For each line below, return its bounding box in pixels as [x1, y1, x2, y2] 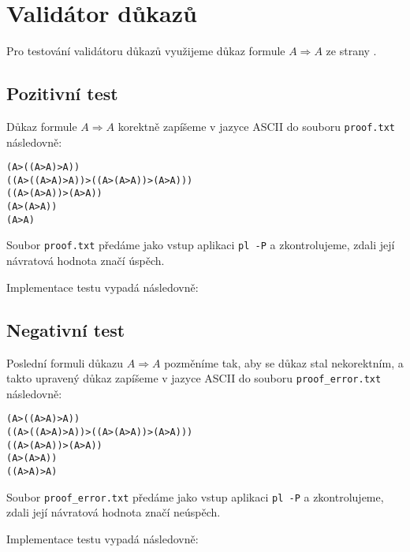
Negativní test [6, 317, 125, 341]
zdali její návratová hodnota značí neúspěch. [6, 504, 221, 520]
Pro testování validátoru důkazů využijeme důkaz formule [6, 43, 285, 59]
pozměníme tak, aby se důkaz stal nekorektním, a [164, 354, 404, 371]
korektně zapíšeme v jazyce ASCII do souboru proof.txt [117, 117, 396, 134]
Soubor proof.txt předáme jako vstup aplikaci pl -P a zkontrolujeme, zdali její [6, 237, 395, 253]
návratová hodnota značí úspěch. [6, 252, 165, 269]
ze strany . [326, 43, 377, 59]
